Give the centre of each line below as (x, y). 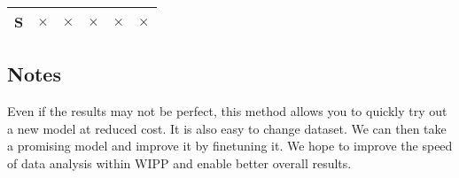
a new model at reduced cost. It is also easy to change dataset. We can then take (227, 128)
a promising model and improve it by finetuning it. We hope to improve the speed (230, 146)
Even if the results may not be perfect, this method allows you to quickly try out (227, 111)
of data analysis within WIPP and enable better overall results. (179, 163)
